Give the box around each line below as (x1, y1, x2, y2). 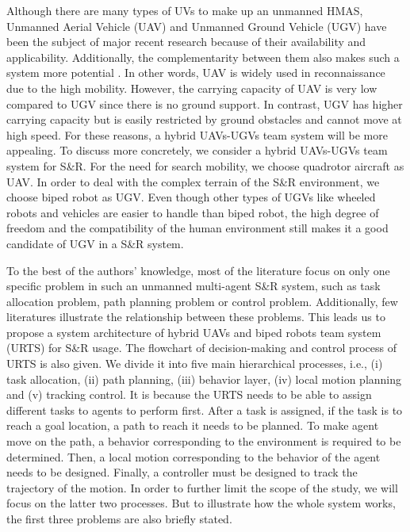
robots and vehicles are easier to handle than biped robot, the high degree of (6, 204, 379, 220)
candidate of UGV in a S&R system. (6, 235, 184, 251)
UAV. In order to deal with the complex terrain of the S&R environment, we (6, 173, 380, 189)
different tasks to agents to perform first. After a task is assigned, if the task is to (6, 401, 403, 418)
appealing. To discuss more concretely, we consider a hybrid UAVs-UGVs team (6, 142, 388, 159)
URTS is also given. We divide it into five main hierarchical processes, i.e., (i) (6, 355, 383, 372)
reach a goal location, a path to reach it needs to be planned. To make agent (6, 417, 379, 434)
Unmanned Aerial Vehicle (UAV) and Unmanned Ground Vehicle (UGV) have (6, 17, 387, 34)
